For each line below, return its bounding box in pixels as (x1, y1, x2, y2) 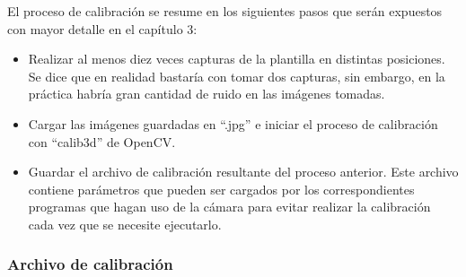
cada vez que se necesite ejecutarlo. (28, 214, 222, 233)
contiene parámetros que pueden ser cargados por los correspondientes (28, 179, 415, 198)
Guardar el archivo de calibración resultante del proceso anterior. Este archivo (28, 162, 459, 181)
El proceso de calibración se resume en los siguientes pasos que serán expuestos (7, 2, 443, 20)
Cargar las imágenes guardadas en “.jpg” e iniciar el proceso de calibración (28, 114, 438, 133)
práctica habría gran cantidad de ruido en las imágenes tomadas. (28, 84, 385, 103)
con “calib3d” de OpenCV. (28, 132, 176, 151)
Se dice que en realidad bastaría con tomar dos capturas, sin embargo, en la (28, 66, 445, 85)
